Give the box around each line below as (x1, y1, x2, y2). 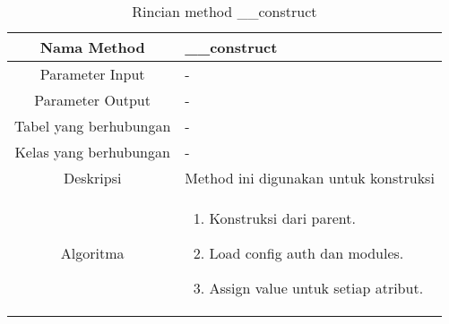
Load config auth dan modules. (209, 243, 404, 263)
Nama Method (39, 37, 145, 57)
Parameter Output (34, 90, 151, 110)
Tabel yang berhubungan (14, 115, 171, 136)
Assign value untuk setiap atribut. (209, 277, 424, 298)
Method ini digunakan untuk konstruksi (185, 167, 435, 188)
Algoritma (60, 243, 125, 263)
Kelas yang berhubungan (14, 141, 170, 162)
